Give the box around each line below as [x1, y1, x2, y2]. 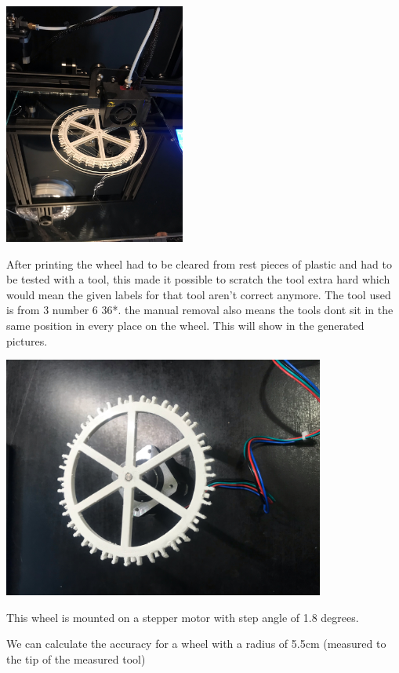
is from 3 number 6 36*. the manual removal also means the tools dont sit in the [6, 302, 394, 318]
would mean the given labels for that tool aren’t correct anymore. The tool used [6, 286, 391, 302]
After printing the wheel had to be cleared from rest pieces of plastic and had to [6, 255, 392, 272]
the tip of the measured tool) [6, 650, 146, 667]
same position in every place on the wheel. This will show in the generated [6, 316, 365, 333]
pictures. [6, 332, 48, 349]
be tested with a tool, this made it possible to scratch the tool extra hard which [6, 271, 390, 287]
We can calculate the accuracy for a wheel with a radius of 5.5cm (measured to [6, 635, 386, 652]
